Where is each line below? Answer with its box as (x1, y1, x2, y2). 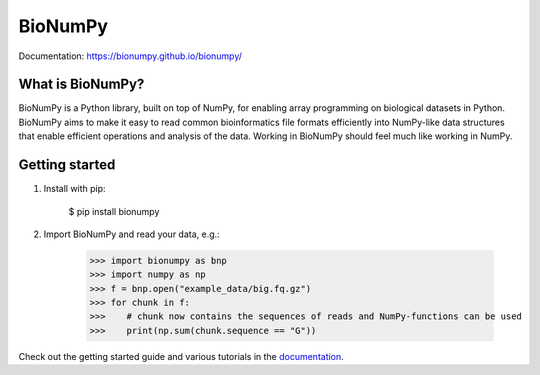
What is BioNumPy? (18, 76, 145, 93)
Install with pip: (43, 183, 106, 195)
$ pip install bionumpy (68, 205, 160, 217)
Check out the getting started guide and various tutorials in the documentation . (18, 350, 344, 362)
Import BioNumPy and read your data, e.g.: (43, 228, 220, 240)
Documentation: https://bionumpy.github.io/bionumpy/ (18, 50, 243, 62)
